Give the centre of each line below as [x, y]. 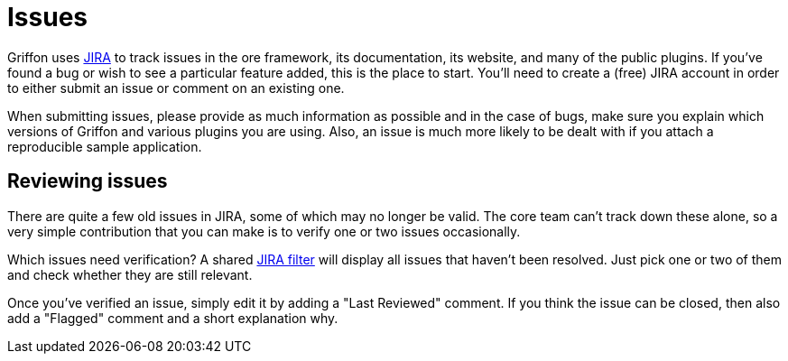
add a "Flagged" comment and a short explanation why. [173, 318]
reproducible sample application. [105, 146]
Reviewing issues [88, 181]
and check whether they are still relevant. [130, 274]
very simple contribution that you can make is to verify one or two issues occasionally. [264, 231]
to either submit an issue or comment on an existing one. [176, 88]
